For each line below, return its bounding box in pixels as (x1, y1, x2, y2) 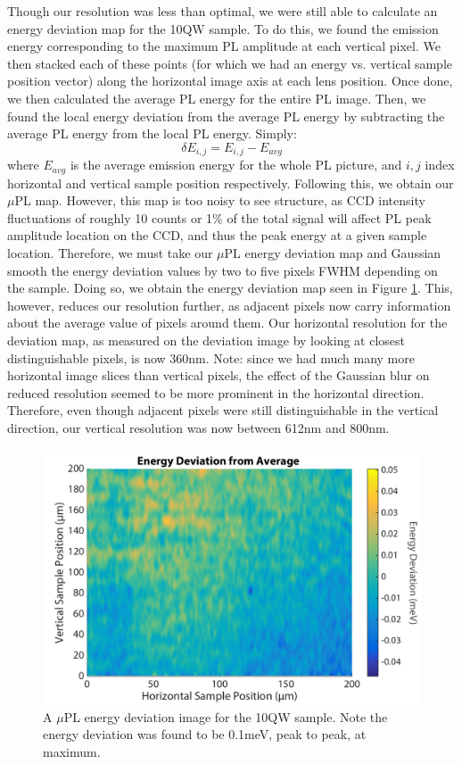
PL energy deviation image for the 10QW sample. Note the (63, 707, 388, 726)
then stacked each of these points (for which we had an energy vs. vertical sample (7, 54, 452, 72)
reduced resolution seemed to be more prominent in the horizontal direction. (7, 383, 425, 402)
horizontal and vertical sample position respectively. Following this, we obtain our (7, 173, 454, 192)
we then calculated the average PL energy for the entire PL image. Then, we (7, 88, 426, 107)
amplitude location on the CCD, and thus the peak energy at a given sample (7, 226, 427, 245)
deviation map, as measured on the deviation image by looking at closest (7, 331, 405, 349)
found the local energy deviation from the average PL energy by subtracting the (7, 106, 445, 125)
